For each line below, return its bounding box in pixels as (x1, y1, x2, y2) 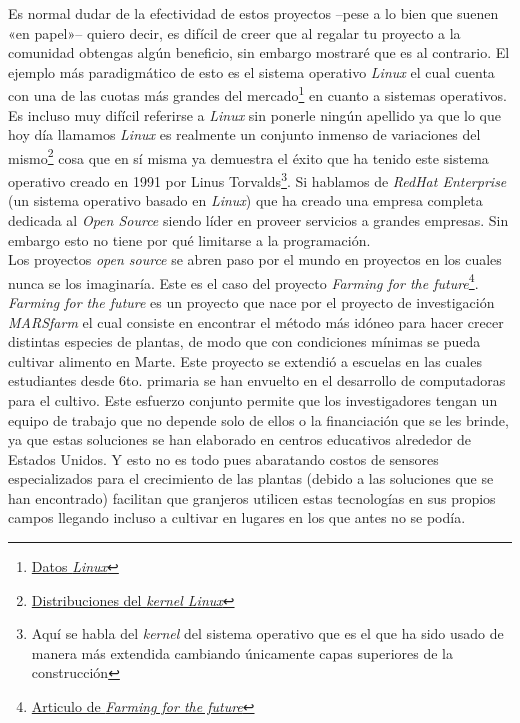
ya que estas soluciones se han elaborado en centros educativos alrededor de (8, 429, 472, 450)
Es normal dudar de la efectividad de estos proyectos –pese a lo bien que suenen (8, 3, 499, 23)
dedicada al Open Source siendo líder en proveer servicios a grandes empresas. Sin (8, 209, 509, 230)
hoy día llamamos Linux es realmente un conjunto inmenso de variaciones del (8, 124, 481, 145)
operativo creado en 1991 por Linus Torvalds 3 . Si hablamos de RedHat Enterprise (8, 168, 507, 191)
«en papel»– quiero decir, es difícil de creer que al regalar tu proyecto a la (8, 22, 461, 43)
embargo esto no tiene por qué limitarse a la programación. (8, 229, 371, 250)
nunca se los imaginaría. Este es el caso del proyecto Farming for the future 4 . (8, 269, 479, 293)
